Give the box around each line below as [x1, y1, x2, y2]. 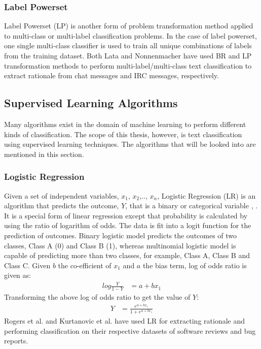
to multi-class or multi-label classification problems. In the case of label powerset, [4, 30, 257, 41]
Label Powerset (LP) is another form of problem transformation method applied [4, 20, 253, 31]
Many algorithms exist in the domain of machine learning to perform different [4, 118, 246, 129]
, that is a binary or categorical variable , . [125, 200, 258, 211]
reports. [4, 335, 28, 346]
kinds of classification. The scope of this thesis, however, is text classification [4, 129, 242, 139]
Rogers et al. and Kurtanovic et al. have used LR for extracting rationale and [4, 315, 245, 326]
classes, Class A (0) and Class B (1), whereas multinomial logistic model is [4, 240, 236, 250]
